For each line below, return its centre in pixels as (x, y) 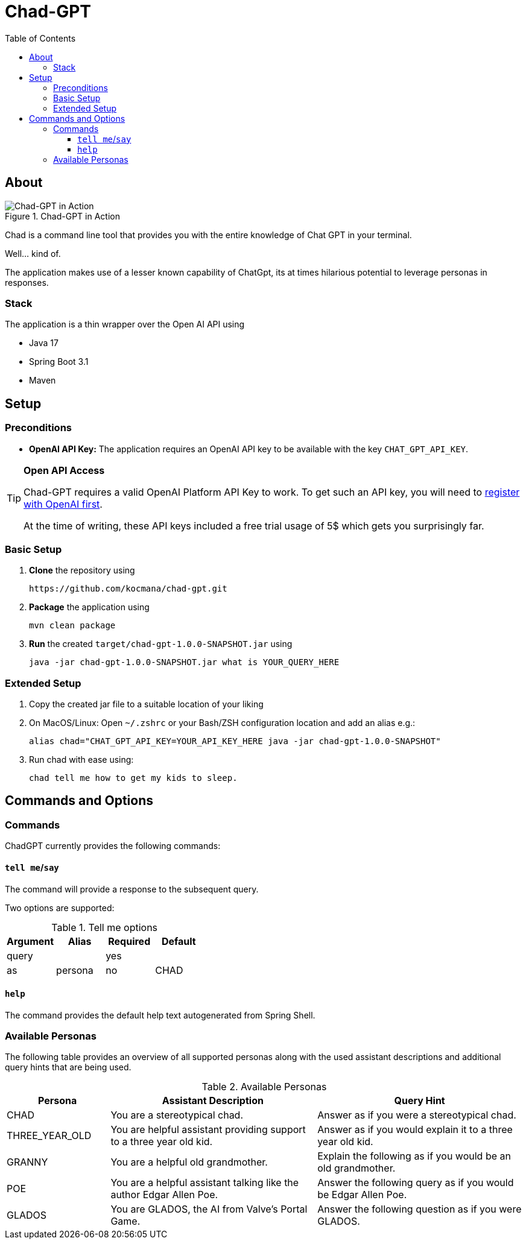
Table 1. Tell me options (105, 927)
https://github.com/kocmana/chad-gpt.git (128, 589)
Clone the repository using (82, 570)
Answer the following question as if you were (420, 1209)
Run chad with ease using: (81, 760)
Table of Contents (40, 38)
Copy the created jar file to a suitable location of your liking (146, 704)
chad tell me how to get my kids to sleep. (133, 778)
